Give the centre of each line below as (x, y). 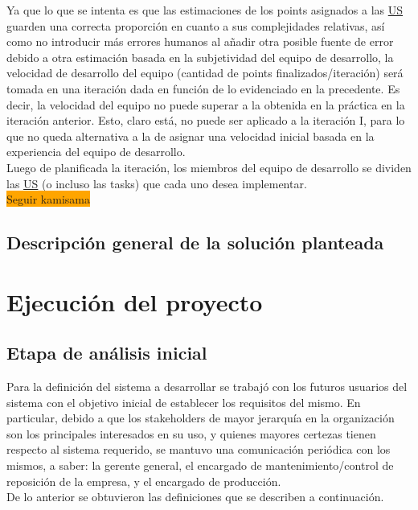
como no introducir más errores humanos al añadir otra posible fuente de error (200, 41)
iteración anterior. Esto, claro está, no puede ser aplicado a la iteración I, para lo (206, 120)
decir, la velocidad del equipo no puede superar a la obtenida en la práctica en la (206, 104)
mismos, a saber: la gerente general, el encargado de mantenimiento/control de (200, 465)
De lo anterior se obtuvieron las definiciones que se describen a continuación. (195, 497)
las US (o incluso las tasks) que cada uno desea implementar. (157, 183)
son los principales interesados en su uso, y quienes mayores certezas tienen (191, 433)
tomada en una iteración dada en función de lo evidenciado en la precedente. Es (203, 88)
